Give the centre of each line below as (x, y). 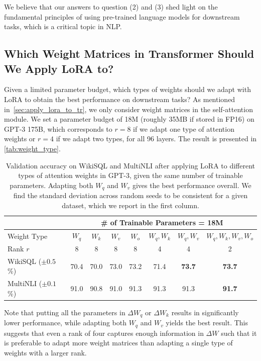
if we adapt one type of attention (184, 128)
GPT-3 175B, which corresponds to (58, 128)
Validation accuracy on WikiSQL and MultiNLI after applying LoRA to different (130, 165)
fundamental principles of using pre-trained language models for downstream (122, 16)
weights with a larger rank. (45, 352)
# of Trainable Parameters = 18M (162, 222)
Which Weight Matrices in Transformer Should (129, 54)
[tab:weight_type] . (32, 148)
